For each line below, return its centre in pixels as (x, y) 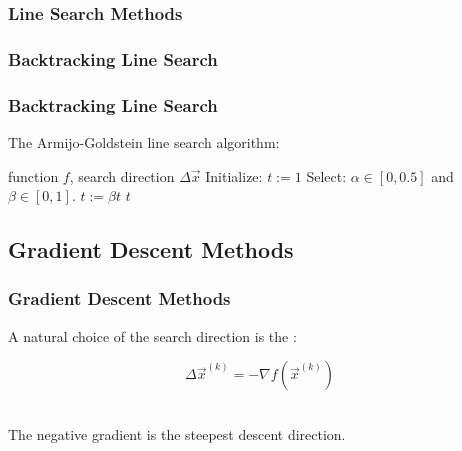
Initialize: (234, 175)
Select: (326, 175)
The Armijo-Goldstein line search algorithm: (144, 141)
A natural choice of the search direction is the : (152, 335)
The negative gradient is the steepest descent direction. (177, 433)
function (33, 175)
